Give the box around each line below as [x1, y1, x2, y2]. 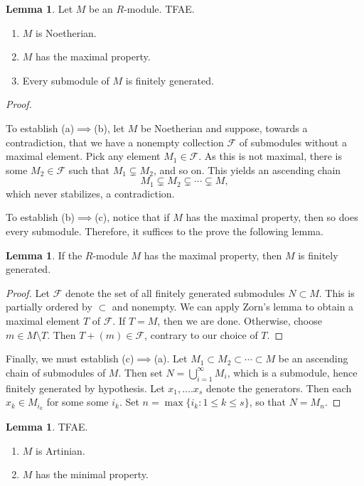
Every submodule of [22, 72, 109, 87]
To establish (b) [6, 210, 75, 225]
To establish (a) [6, 120, 75, 135]
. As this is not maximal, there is [198, 148, 343, 163]
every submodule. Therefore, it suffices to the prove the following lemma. [6, 223, 323, 238]
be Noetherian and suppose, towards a [141, 120, 308, 135]
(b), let [94, 120, 125, 135]
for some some [46, 394, 109, 409]
